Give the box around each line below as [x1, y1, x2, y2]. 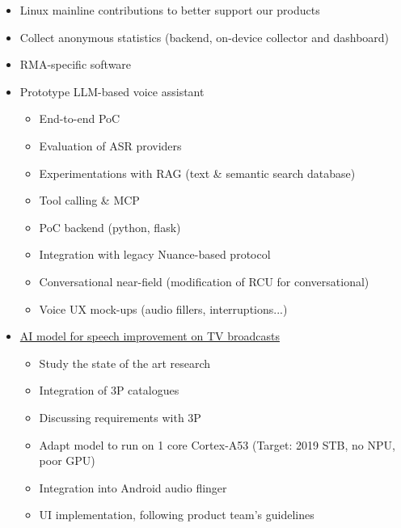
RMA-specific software [19, 56, 132, 73]
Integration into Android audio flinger [39, 479, 227, 496]
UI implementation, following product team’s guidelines [39, 506, 314, 523]
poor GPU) [39, 452, 95, 469]
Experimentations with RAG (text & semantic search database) [39, 164, 356, 181]
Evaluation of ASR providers [39, 137, 182, 154]
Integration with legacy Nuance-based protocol [39, 246, 271, 263]
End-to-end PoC [39, 110, 120, 127]
